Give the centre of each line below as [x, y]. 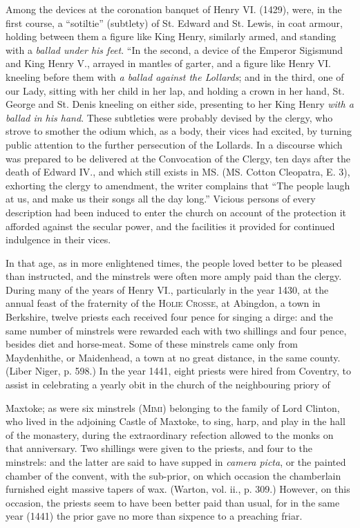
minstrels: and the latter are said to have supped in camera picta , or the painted [176, 462]
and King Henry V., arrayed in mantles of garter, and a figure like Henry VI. [168, 63]
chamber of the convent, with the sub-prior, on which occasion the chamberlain [173, 475]
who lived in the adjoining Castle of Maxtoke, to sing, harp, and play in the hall [176, 421]
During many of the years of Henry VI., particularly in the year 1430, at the [167, 289]
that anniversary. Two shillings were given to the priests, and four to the [159, 448]
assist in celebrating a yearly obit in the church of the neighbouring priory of [168, 385]
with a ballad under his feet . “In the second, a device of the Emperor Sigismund [174, 49]
